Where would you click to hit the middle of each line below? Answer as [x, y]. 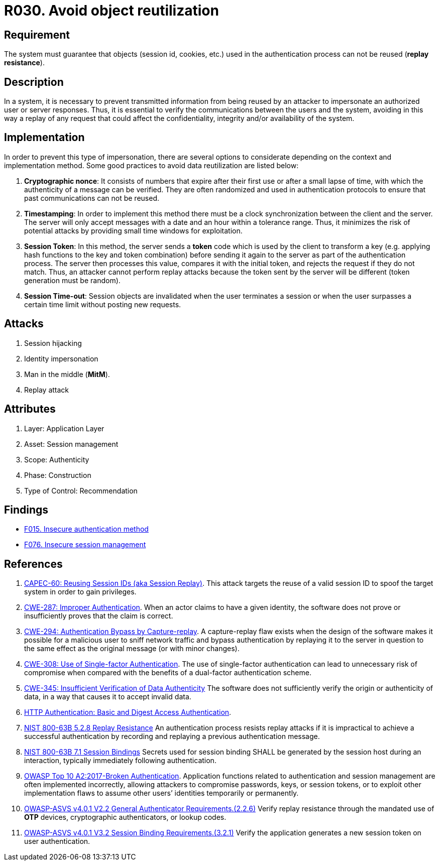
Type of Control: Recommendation [81, 490]
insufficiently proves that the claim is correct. [99, 616]
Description [34, 82]
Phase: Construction [58, 475]
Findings [26, 510]
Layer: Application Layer [64, 428]
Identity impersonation [61, 358]
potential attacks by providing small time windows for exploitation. [133, 230]
